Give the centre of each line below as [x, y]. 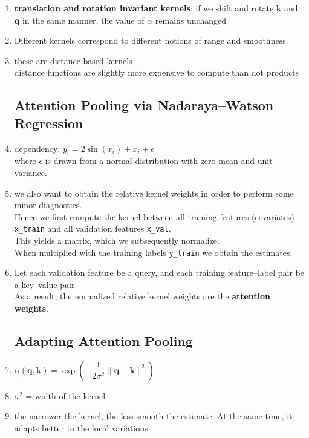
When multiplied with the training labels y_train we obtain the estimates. [153, 252]
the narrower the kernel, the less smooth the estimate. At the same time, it [153, 416]
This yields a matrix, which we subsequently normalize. [117, 240]
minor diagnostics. [48, 205]
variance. [31, 172]
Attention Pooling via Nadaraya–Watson [144, 105]
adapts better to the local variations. [82, 428]
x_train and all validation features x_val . [93, 228]
